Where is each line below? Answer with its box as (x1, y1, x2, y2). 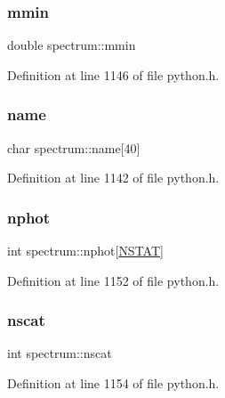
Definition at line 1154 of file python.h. (7, 374, 220, 393)
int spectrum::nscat (7, 344, 112, 362)
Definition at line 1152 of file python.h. (7, 271, 220, 289)
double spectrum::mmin (7, 36, 136, 54)
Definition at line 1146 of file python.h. (7, 65, 220, 84)
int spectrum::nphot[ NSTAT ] (7, 241, 164, 260)
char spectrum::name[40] (7, 138, 141, 157)
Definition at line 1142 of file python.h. (7, 168, 220, 187)
